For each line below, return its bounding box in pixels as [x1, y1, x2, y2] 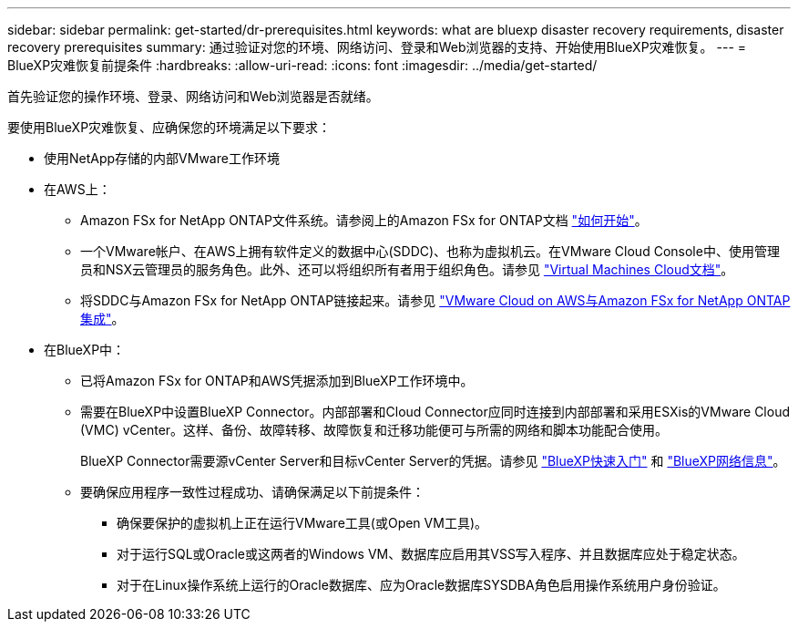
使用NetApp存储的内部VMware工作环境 [44, 150, 280, 166]
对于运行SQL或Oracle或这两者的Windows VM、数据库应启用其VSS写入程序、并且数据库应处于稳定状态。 [117, 546, 745, 562]
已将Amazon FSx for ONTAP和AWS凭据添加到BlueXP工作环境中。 [80, 373, 474, 388]
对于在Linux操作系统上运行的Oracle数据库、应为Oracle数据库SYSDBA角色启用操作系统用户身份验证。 [117, 577, 726, 593]
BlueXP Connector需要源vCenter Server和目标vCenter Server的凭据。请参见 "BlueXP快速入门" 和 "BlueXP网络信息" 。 [80, 453, 786, 469]
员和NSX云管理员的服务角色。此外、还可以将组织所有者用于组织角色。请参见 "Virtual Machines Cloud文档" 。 [80, 262, 734, 277]
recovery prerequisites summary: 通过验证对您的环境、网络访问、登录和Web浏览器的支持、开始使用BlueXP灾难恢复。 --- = [7, 39, 747, 55]
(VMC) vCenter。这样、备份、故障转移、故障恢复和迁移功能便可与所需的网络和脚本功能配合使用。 [80, 422, 669, 438]
